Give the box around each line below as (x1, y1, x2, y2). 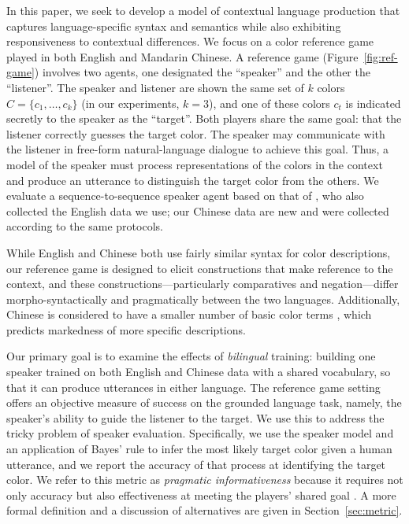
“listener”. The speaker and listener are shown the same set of (6, 79, 304, 95)
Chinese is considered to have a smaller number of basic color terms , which (6, 306, 372, 323)
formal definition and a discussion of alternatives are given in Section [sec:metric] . (6, 502, 403, 518)
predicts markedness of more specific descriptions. (6, 321, 246, 338)
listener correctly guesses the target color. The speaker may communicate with (6, 125, 385, 142)
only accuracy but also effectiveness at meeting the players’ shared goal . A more (6, 486, 396, 503)
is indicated (345, 94, 401, 111)
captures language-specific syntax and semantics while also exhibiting (6, 17, 341, 34)
